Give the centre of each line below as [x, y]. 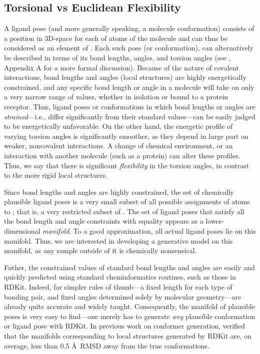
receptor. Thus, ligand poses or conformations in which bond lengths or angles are [130, 106]
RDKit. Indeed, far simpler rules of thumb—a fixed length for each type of [118, 287]
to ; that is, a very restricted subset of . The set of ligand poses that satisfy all [124, 211]
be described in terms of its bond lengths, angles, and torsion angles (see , [117, 57]
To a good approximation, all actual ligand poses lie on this [164, 231]
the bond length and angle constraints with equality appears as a [104, 221]
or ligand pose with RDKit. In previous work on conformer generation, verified [124, 326]
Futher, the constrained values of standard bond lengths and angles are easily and [129, 267]
